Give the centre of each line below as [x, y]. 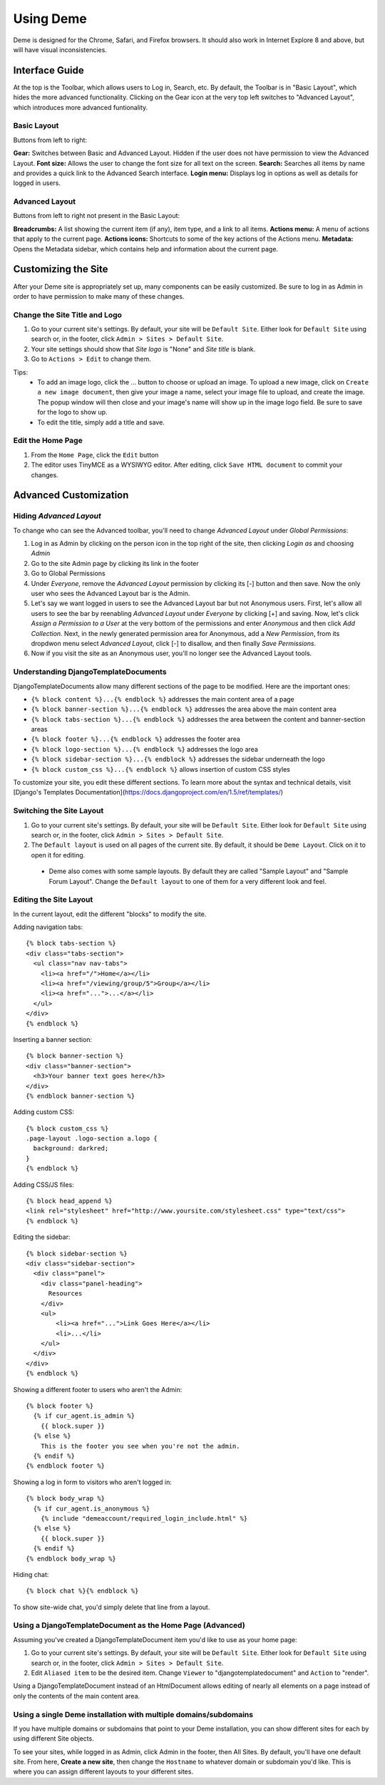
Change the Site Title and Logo [68, 314]
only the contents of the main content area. [77, 1696]
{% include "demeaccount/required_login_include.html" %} [144, 1518]
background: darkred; [71, 1148]
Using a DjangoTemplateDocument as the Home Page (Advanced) [129, 1626]
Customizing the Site [61, 269]
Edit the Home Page [48, 441]
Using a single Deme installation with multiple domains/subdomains [133, 1714]
